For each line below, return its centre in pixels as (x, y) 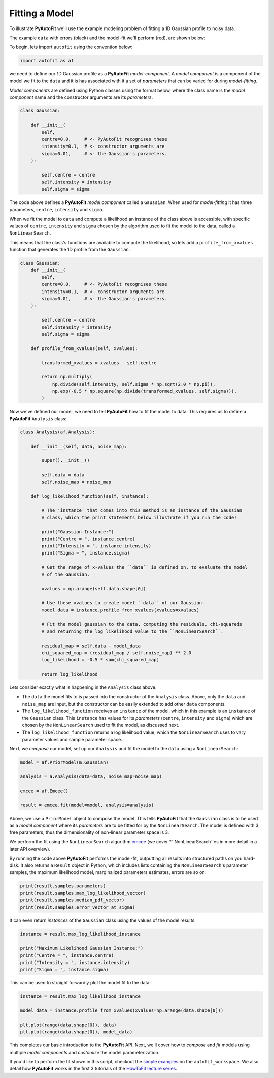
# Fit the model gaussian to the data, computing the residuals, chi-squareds (142, 624)
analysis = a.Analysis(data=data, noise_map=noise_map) (91, 777)
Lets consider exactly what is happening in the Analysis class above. (83, 687)
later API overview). (30, 849)
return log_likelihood (70, 674)
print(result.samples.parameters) (63, 886)
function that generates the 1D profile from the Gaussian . (70, 250)
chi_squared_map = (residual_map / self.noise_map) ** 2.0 (116, 653)
